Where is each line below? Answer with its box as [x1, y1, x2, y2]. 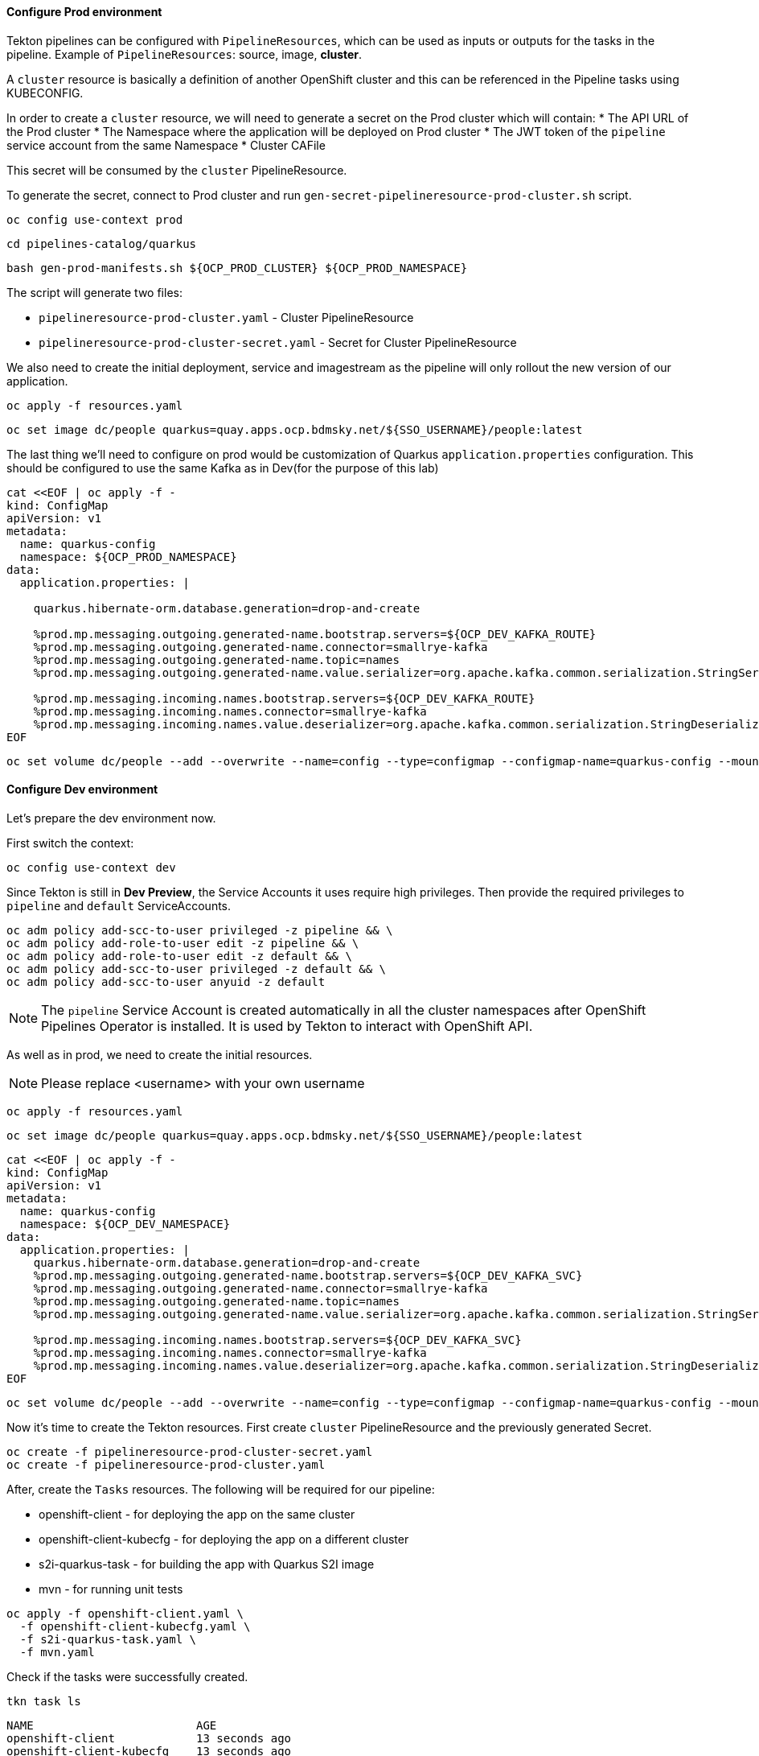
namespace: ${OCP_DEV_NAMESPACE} [19, 1217, 231, 1230]
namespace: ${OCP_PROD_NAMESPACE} [19, 550, 237, 563]
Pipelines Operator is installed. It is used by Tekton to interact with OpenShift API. [41, 1017, 533, 1034]
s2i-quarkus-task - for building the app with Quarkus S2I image [39, 1556, 375, 1571]
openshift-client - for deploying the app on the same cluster [39, 1507, 355, 1521]
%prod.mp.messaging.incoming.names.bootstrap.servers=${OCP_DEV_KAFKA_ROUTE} [33, 691, 535, 705]
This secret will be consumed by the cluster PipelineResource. [6, 163, 347, 177]
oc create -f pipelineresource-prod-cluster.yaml [6, 1457, 326, 1471]
